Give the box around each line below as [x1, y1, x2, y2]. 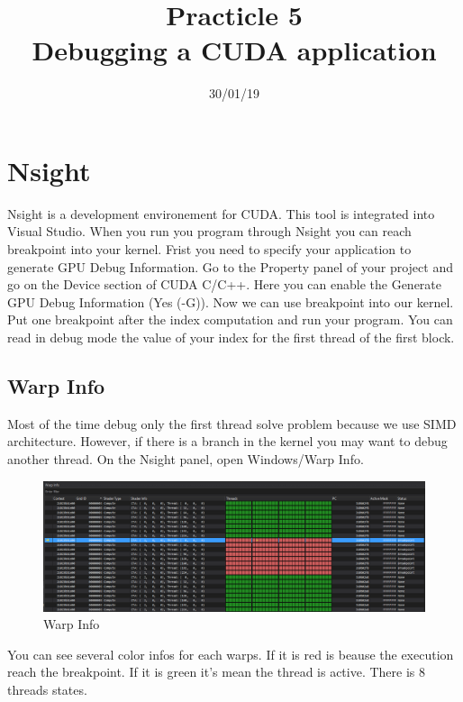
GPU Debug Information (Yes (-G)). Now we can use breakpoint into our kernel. [7, 292, 454, 311]
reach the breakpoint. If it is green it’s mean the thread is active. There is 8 [7, 662, 426, 681]
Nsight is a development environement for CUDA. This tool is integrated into [7, 204, 435, 223]
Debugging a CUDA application [32, 32, 437, 68]
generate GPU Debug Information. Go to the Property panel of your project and [7, 257, 453, 276]
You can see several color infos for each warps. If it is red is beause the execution [7, 644, 454, 663]
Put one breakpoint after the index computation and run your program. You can [7, 310, 453, 329]
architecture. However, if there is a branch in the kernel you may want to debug [7, 432, 448, 451]
